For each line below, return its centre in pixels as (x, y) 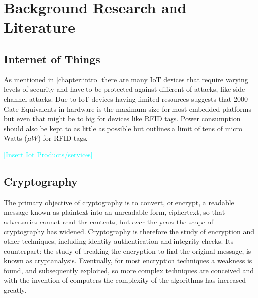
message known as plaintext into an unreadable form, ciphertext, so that (115, 212)
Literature (40, 27)
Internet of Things (52, 58)
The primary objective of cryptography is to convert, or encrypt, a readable (119, 202)
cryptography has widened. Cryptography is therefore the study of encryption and (129, 231)
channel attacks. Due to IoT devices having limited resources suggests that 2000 (126, 99)
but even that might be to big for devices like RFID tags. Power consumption (122, 118)
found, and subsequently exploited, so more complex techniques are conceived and (129, 270)
